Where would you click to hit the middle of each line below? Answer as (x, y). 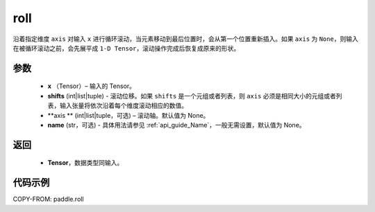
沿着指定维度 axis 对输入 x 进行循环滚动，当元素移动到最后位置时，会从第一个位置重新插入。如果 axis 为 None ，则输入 (186, 39)
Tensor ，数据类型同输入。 (85, 163)
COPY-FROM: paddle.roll (48, 199)
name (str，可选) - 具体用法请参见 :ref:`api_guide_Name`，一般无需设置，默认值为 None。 (176, 125)
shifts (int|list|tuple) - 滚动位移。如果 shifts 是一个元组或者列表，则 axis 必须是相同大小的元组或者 (192, 96)
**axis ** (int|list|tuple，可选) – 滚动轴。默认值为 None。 (128, 115)
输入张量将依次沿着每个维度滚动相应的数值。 (123, 106)
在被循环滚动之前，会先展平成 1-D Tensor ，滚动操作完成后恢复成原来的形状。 (126, 48)
